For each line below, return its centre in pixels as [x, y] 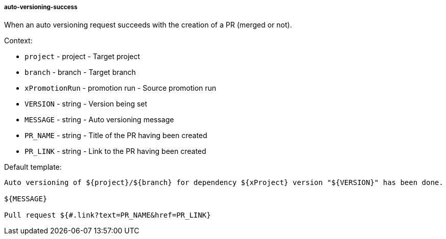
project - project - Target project [83, 57]
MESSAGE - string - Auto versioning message [99, 120]
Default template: [33, 167]
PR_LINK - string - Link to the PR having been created [115, 151]
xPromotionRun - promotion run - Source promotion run [121, 88]
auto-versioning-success [41, 7]
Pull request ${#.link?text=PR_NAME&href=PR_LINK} [108, 215]
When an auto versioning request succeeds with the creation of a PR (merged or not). [148, 25]
